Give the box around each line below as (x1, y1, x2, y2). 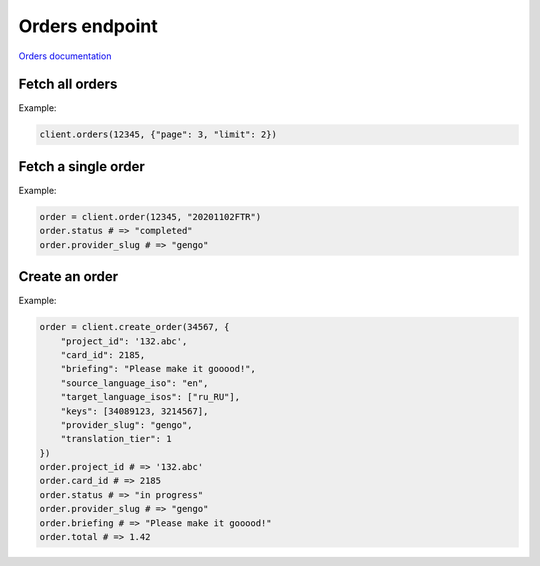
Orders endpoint (18, 15, 159, 37)
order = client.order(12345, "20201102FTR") (39, 211, 262, 222)
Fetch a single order (18, 158, 145, 175)
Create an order (18, 268, 119, 285)
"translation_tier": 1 (60, 433, 172, 445)
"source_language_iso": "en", (60, 377, 209, 389)
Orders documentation (18, 50, 112, 62)
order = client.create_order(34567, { (39, 321, 230, 333)
